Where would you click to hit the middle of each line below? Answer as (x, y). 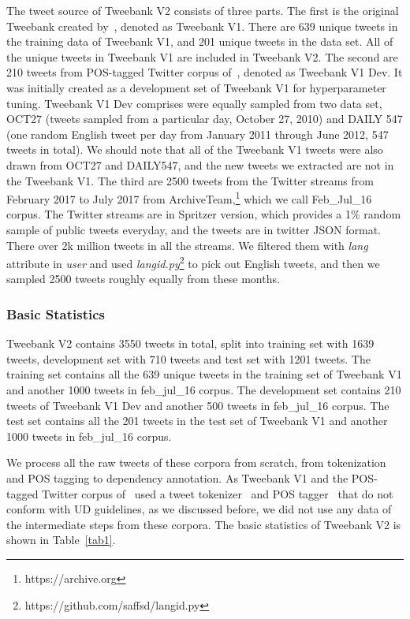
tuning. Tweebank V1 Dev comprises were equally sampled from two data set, (194, 103)
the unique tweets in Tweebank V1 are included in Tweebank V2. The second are (202, 56)
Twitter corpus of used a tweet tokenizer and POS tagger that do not (218, 493)
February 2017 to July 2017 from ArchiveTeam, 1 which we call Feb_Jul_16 (189, 198)
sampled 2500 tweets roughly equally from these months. (143, 279)
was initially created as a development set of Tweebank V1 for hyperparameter (196, 87)
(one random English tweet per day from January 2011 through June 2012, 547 (198, 134)
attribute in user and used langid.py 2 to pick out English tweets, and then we (193, 262)
